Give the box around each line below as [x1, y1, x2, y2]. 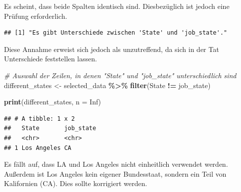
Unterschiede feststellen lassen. [4, 53, 97, 64]
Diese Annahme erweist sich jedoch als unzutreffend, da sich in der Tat [4, 44, 219, 54]
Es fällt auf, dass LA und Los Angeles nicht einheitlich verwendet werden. [4, 159, 228, 169]
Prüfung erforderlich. [4, 10, 67, 21]
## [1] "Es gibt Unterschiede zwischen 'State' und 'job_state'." [4, 29, 228, 37]
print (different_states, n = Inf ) [4, 96, 101, 107]
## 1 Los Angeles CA [4, 144, 72, 151]
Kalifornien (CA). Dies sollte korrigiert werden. [4, 178, 147, 189]
